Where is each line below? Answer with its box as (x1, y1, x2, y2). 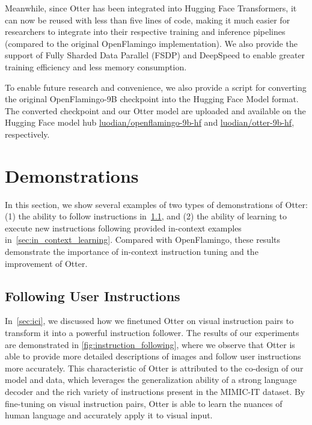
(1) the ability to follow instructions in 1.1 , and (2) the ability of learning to (5, 210, 287, 222)
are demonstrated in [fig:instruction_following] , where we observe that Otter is (5, 338, 295, 350)
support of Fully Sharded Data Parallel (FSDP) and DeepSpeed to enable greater (5, 49, 305, 61)
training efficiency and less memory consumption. (5, 60, 187, 73)
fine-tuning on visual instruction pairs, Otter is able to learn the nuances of (5, 397, 283, 409)
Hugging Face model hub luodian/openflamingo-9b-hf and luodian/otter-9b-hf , (5, 116, 295, 129)
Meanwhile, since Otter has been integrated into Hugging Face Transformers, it (5, 2, 297, 14)
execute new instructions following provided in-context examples (5, 221, 242, 234)
